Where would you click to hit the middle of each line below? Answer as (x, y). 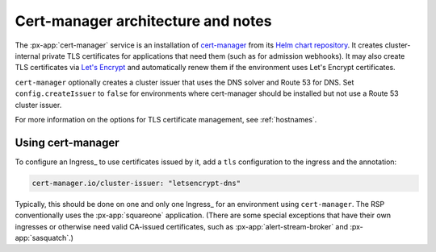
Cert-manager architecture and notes (143, 21)
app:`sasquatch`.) (44, 238)
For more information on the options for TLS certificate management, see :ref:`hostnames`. (166, 119)
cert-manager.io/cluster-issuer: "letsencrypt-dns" (136, 183)
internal (27, 56)
